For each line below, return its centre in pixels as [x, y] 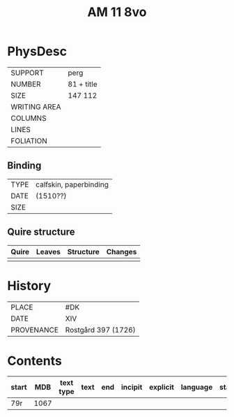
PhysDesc [37, 51]
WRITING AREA [36, 107]
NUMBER [26, 84]
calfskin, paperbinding [72, 184]
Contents [35, 361]
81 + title [83, 84]
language [197, 387]
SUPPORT [27, 73]
